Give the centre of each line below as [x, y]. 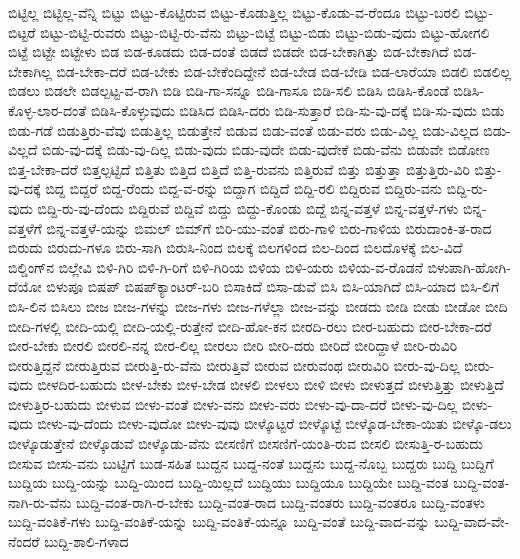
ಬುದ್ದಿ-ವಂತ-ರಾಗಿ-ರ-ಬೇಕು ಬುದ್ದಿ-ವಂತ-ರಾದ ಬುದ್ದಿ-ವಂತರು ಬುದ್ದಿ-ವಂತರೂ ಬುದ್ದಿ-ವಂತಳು [280, 501]
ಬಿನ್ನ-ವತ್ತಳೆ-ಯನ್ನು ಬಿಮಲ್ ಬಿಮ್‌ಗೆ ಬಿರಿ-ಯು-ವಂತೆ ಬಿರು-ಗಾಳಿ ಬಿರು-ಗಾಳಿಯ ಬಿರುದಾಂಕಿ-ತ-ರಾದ [269, 227]
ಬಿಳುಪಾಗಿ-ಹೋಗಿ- [469, 266]
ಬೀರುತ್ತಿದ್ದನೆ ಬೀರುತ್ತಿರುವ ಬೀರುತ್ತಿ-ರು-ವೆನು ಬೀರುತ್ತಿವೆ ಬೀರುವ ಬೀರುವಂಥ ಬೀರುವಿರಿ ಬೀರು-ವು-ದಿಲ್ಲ [234, 364]
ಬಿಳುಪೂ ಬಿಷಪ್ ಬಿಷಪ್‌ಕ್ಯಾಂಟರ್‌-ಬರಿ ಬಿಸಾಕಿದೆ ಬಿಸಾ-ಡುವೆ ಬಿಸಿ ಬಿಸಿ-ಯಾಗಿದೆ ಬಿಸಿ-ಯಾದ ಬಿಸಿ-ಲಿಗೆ [273, 286]
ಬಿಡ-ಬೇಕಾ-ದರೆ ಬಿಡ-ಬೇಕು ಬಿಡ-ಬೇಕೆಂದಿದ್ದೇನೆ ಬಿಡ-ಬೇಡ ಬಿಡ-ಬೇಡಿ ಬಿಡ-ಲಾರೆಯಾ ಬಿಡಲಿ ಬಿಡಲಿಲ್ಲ [284, 70]
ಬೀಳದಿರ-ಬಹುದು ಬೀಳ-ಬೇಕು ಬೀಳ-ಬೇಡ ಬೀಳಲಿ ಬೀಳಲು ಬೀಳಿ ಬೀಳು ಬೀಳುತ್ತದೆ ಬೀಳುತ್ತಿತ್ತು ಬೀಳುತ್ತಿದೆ [270, 384]
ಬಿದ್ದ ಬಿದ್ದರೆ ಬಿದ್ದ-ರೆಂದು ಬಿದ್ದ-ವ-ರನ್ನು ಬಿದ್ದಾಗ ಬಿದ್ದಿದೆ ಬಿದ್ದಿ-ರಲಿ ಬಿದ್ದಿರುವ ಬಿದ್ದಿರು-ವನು [244, 188]
